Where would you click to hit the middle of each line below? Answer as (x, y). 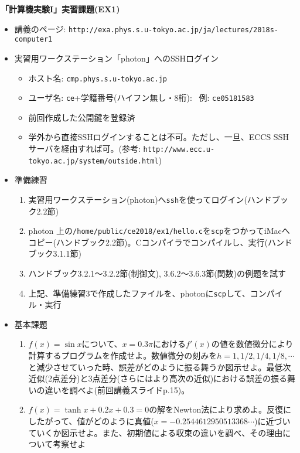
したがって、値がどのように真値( (91, 421)
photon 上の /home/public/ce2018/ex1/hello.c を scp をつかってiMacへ (159, 231)
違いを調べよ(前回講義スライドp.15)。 (117, 389)
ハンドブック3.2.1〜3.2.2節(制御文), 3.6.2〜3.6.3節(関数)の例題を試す (157, 273)
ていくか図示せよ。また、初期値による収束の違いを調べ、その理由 (156, 432)
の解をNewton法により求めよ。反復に (220, 409)
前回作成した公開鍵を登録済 (82, 117)
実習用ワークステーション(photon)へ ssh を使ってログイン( (138, 199)
